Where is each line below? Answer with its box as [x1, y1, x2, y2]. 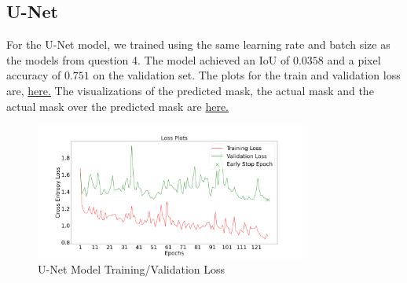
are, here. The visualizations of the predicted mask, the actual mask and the [6, 82, 374, 98]
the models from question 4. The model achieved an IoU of [6, 51, 290, 68]
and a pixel [327, 51, 381, 68]
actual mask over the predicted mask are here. [6, 97, 229, 114]
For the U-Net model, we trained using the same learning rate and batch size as [6, 36, 390, 53]
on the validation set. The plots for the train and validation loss [93, 67, 401, 83]
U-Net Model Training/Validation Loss [38, 261, 225, 277]
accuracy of [6, 67, 61, 83]
